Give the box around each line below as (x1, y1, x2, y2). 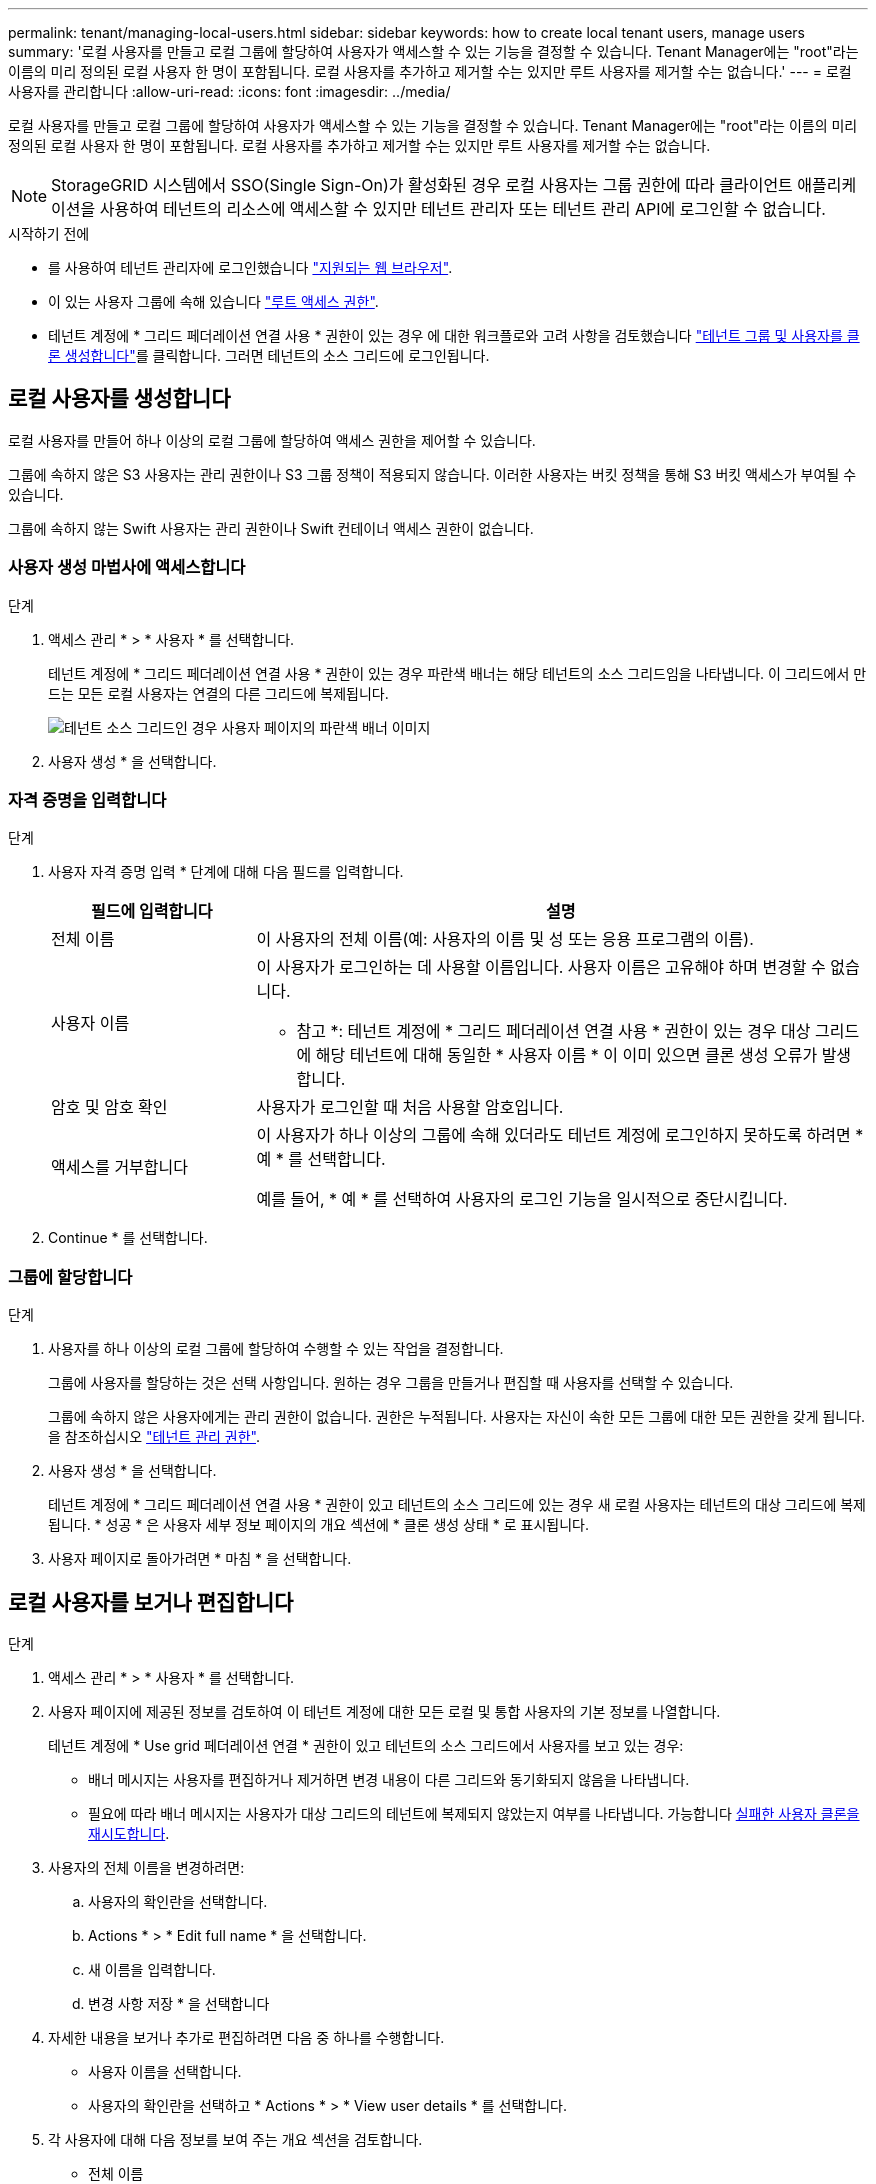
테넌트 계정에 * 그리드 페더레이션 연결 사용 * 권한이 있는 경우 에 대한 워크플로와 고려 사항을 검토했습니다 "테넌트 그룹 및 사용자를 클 (48, 327, 860, 344)
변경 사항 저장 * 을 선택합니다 (88, 1994, 270, 2012)
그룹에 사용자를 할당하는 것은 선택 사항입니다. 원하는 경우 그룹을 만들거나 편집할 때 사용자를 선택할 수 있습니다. (48, 1374, 734, 1392)
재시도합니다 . (88, 1824, 170, 1842)
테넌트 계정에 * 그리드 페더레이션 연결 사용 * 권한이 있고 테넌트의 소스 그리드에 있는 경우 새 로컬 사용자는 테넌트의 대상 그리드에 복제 (48, 1496, 866, 1514)
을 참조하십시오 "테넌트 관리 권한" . (48, 1428, 261, 1446)
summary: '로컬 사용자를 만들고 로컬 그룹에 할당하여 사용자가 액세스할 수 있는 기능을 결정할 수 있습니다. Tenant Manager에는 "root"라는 (8, 43, 859, 60)
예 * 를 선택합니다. (256, 1149, 386, 1170)
